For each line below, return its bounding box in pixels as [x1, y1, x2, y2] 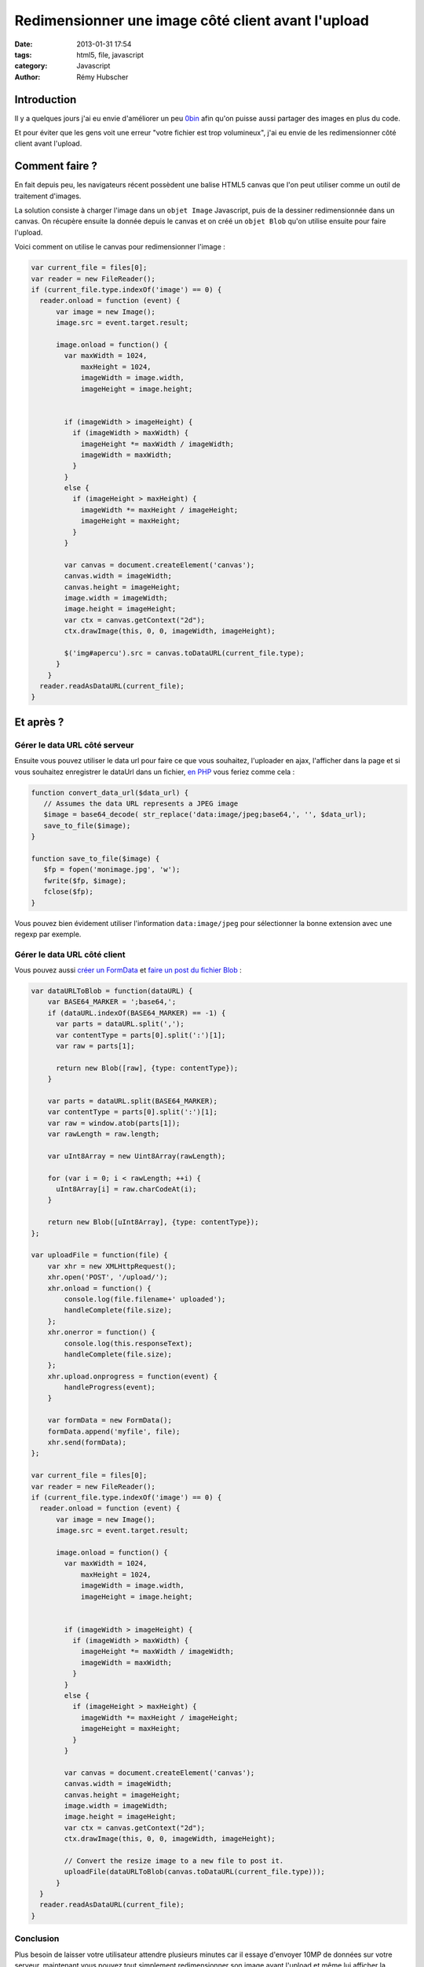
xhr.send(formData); [47, 1438, 127, 1447]
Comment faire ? [14, 160, 98, 173]
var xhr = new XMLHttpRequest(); [47, 1261, 177, 1271]
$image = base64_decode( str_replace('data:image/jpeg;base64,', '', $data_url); [43, 810, 367, 819]
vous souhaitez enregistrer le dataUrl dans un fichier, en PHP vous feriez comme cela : [14, 767, 295, 777]
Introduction [14, 93, 77, 106]
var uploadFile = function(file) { [31, 1251, 168, 1260]
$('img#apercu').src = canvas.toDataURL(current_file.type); [64, 648, 305, 657]
